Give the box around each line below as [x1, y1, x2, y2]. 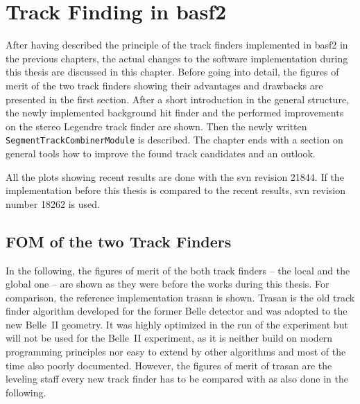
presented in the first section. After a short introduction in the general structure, [6, 91, 349, 106]
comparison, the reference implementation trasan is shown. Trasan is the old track [6, 290, 355, 304]
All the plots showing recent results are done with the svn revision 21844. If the [6, 169, 344, 184]
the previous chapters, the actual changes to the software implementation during [6, 51, 348, 65]
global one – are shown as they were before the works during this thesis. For [6, 276, 329, 291]
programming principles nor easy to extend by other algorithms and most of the [6, 344, 346, 359]
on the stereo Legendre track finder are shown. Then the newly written [6, 118, 307, 133]
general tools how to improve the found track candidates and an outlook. [6, 146, 316, 160]
